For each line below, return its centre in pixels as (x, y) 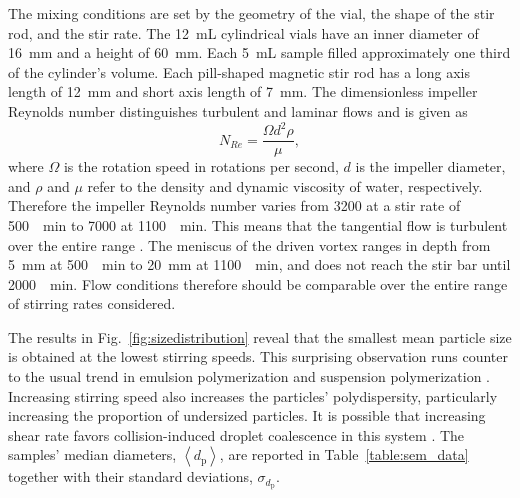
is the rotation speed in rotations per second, (201, 166)
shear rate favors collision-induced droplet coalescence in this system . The (236, 434)
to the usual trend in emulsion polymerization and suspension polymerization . (249, 376)
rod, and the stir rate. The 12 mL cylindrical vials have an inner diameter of (243, 32)
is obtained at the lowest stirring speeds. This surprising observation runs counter (258, 356)
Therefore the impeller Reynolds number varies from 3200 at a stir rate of (234, 205)
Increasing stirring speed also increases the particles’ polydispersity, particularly (253, 395)
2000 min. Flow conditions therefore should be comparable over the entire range (258, 283)
